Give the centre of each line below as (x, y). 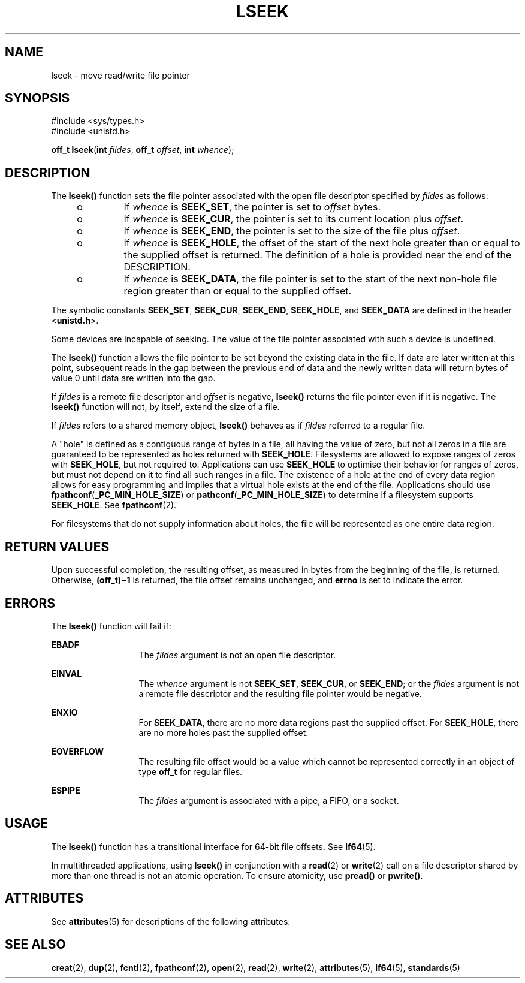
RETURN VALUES (57, 547)
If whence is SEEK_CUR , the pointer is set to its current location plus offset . (293, 219)
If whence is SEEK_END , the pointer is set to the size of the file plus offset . (292, 231)
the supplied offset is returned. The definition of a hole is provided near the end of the (318, 255)
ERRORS (30, 603)
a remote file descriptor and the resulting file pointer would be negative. (280, 693)
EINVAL (67, 673)
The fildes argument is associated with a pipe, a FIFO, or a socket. (269, 800)
